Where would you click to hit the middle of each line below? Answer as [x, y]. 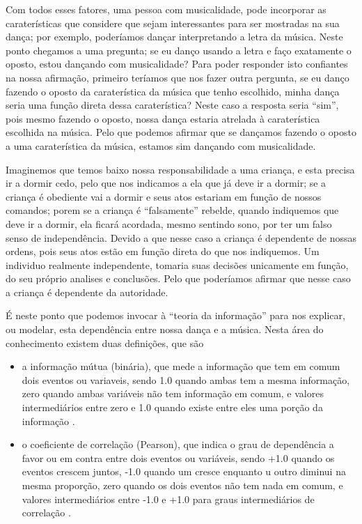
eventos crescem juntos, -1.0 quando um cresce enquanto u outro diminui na [184, 471]
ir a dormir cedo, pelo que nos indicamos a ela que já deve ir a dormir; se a [166, 183]
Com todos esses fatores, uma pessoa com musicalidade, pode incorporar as [166, 9]
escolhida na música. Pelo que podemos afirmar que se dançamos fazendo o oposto [181, 132]
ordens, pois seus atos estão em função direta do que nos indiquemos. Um [163, 251]
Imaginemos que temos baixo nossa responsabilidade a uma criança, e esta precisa [180, 169]
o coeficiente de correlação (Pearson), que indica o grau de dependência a [178, 444]
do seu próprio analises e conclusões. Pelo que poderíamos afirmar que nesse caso [178, 278]
